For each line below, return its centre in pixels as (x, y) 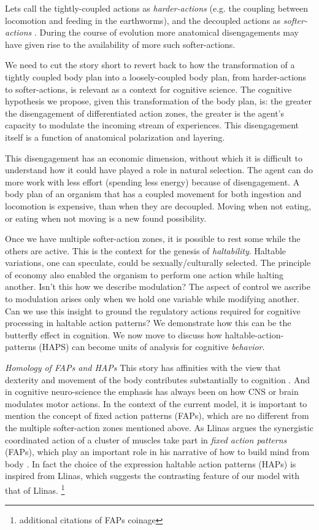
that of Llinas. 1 (35, 489)
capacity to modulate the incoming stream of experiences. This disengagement (152, 125)
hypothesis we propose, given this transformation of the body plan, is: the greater (159, 101)
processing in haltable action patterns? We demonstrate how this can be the (148, 323)
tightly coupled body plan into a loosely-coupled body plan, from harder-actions (156, 76)
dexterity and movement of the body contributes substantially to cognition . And (157, 379)
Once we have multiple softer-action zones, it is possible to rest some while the (153, 239)
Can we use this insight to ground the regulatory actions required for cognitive (153, 310)
